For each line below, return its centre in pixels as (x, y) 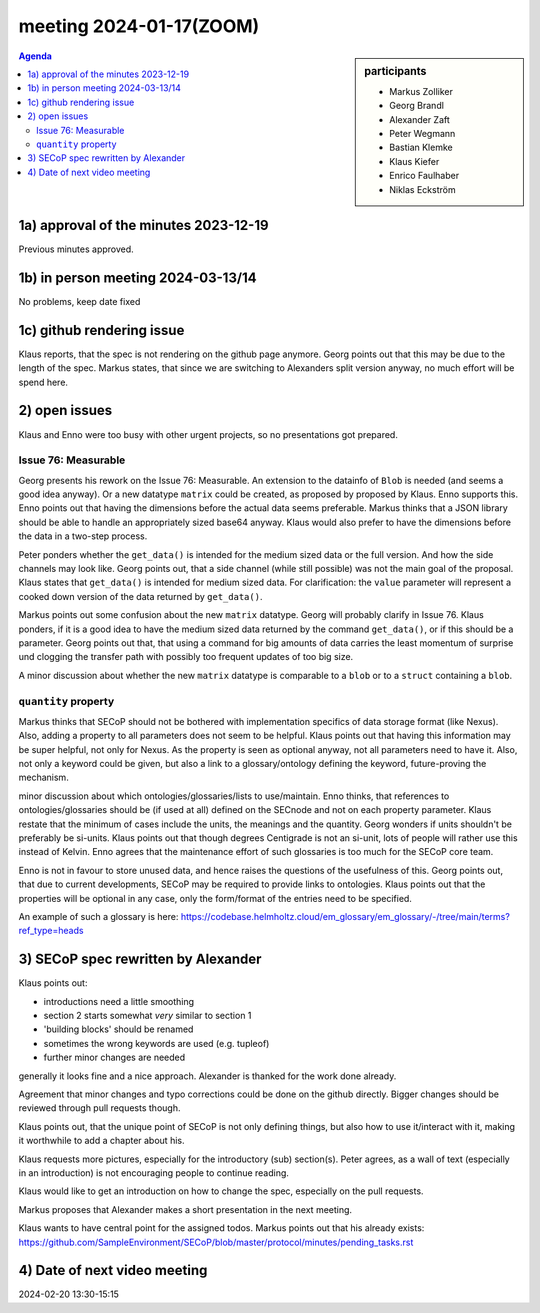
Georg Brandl (417, 106)
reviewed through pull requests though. (99, 1108)
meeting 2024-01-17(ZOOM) (139, 26)
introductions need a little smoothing (119, 1001)
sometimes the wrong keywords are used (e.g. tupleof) (156, 1043)
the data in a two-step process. (83, 536)
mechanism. (43, 777)
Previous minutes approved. (76, 249)
